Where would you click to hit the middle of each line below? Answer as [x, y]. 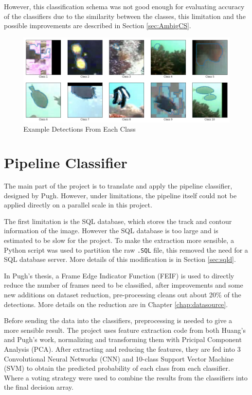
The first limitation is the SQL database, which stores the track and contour [118, 221]
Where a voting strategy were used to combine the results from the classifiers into [126, 377]
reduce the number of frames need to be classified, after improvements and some [124, 285]
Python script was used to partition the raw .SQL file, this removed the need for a [126, 249]
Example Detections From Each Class [80, 129]
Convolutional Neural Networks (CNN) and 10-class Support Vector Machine [119, 358]
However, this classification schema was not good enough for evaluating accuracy [124, 6]
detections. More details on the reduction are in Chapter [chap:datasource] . [116, 304]
